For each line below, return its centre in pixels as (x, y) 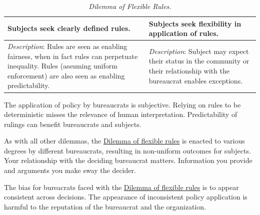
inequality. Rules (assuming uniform (62, 66)
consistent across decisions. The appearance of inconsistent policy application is (126, 197)
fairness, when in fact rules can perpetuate (73, 56)
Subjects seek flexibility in (195, 23)
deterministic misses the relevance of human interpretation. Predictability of (121, 114)
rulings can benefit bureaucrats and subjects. (73, 124)
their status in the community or (199, 61)
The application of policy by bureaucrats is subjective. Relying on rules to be (122, 104)
